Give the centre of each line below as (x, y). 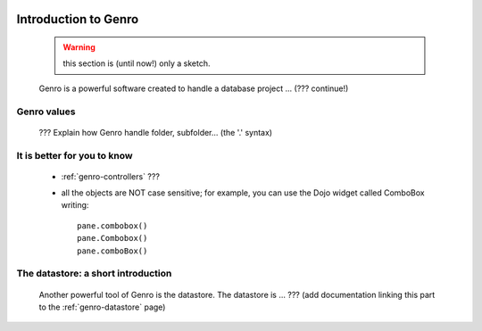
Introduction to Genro (78, 19)
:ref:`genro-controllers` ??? (111, 176)
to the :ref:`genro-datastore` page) (102, 307)
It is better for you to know (75, 155)
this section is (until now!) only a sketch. (137, 63)
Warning (79, 47)
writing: (75, 205)
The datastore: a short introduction (94, 274)
